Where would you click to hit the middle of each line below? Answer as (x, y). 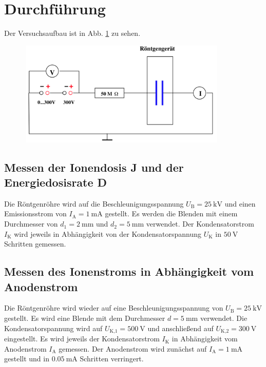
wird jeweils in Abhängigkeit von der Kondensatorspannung (108, 233)
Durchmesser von (31, 224)
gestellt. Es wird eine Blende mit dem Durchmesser (85, 318)
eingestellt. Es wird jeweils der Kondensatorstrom (82, 339)
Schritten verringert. (112, 359)
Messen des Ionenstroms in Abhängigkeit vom (129, 271)
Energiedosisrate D (56, 182)
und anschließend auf (180, 328)
